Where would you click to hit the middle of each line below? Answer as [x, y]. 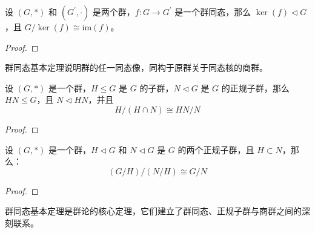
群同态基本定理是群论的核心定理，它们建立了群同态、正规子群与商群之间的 [153, 211]
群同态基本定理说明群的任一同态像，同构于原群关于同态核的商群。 [136, 67]
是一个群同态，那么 [213, 11]
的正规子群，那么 [255, 87]
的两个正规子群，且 [216, 149]
